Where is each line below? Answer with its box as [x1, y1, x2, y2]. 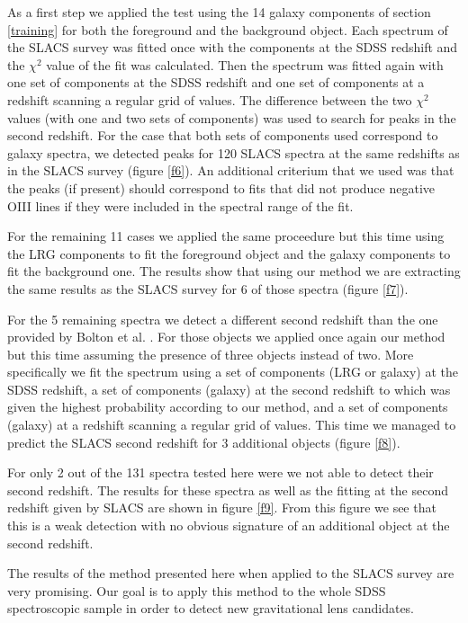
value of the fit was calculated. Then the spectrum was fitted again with [46, 55, 444, 74]
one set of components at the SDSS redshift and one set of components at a [7, 73, 425, 92]
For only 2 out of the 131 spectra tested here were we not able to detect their [7, 463, 434, 482]
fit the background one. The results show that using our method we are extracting [7, 262, 461, 280]
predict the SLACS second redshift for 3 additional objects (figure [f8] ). [7, 432, 400, 451]
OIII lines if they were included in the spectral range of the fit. [7, 196, 354, 215]
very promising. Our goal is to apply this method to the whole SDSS [7, 581, 386, 600]
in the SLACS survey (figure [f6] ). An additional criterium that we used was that [7, 161, 454, 180]
